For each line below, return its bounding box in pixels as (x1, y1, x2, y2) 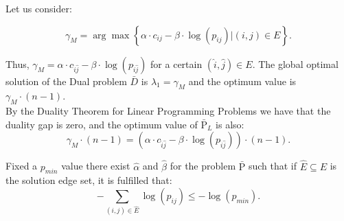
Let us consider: (5, 1, 72, 15)
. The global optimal (252, 56, 339, 71)
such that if (248, 159, 297, 173)
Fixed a (5, 159, 38, 173)
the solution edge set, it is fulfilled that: (5, 173, 172, 187)
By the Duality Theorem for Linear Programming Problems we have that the (5, 104, 331, 118)
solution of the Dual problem (5, 73, 127, 88)
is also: (216, 117, 244, 131)
